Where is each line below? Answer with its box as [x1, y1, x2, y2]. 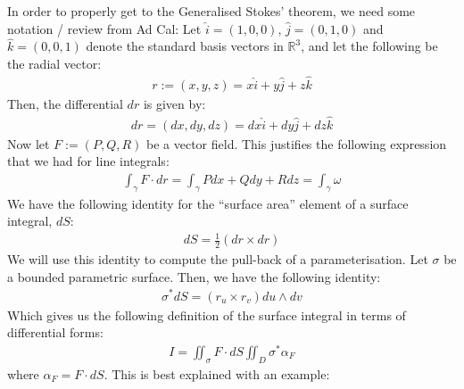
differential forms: [7, 323, 104, 342]
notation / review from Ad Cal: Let [7, 19, 202, 37]
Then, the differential [7, 94, 123, 112]
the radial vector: [7, 54, 102, 72]
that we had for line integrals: [7, 152, 170, 170]
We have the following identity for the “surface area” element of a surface [7, 194, 409, 212]
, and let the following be [301, 37, 438, 55]
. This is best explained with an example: [104, 364, 330, 383]
